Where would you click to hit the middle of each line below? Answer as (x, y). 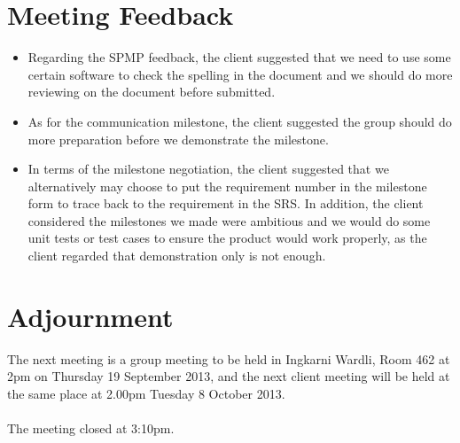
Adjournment (90, 316)
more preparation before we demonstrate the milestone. (178, 139)
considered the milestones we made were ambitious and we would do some (229, 220)
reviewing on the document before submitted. (152, 92)
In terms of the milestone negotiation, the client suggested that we (208, 169)
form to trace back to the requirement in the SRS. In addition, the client (226, 203)
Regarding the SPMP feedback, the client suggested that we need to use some (239, 57)
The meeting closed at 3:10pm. (91, 428)
